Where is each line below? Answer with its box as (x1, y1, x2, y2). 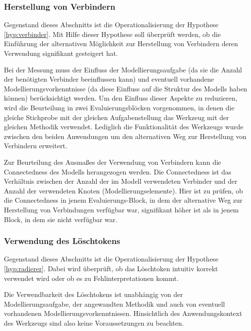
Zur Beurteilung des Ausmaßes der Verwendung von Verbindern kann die (4, 157, 221, 167)
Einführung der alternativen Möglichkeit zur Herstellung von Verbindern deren (4, 38, 238, 49)
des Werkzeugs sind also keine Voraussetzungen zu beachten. (4, 317, 184, 328)
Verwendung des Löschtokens (4, 235, 120, 247)
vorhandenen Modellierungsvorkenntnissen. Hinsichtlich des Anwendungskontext (4, 308, 242, 318)
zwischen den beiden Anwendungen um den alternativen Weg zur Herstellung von (4, 131, 247, 141)
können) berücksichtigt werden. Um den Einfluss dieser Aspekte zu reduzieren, (4, 93, 237, 103)
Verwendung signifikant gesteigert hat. (4, 48, 118, 58)
